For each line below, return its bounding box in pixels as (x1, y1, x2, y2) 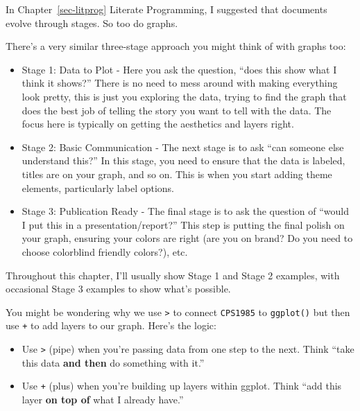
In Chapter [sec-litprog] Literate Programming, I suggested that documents (6, 2, 327, 16)
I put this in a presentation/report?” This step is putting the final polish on (22, 217, 345, 231)
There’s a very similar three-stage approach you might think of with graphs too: (6, 39, 346, 53)
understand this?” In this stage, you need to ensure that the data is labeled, (22, 153, 345, 168)
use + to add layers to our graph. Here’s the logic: (6, 318, 216, 333)
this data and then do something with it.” (22, 355, 205, 369)
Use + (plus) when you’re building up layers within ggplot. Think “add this (22, 378, 342, 393)
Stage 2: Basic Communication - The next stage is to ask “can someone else (22, 139, 344, 154)
